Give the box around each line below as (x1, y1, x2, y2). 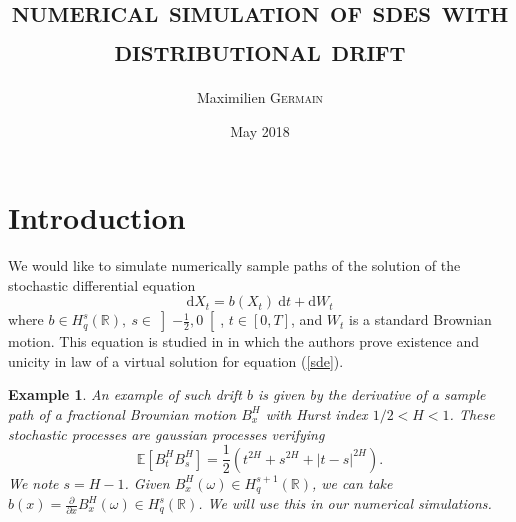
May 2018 (230, 120, 290, 141)
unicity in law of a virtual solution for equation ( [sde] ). (8, 350, 344, 371)
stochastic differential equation (8, 274, 196, 295)
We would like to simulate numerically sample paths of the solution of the (8, 255, 461, 276)
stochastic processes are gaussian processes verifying (8, 423, 325, 444)
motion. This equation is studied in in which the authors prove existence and (8, 331, 480, 352)
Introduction (8, 196, 186, 237)
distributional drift (114, 29, 406, 70)
